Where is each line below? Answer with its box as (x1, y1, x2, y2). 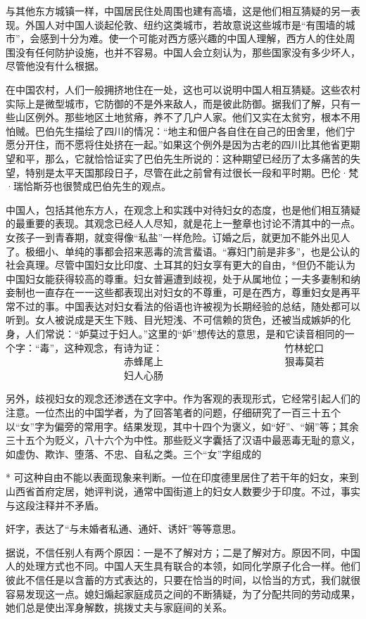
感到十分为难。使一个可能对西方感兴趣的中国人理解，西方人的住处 (39, 31, 346, 46)
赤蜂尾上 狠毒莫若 (123, 354, 324, 369)
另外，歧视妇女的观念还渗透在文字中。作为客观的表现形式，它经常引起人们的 (6, 391, 360, 406)
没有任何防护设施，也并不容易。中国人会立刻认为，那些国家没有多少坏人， (15, 44, 360, 59)
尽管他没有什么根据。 (6, 58, 104, 73)
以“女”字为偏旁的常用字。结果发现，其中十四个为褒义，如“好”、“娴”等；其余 (6, 419, 359, 433)
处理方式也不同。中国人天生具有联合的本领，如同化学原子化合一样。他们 (25, 559, 360, 573)
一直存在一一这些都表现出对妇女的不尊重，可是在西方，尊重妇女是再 (34, 285, 351, 300)
